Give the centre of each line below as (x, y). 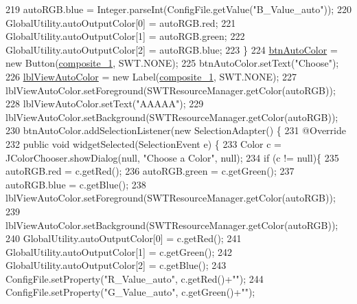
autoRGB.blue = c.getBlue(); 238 (76, 184)
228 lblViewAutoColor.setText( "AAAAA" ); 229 (105, 104)
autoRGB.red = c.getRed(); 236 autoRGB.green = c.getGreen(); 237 (150, 171)
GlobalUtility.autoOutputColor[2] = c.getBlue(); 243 (116, 265)
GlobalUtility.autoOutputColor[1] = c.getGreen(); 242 (119, 251)
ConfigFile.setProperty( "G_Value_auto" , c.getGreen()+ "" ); (130, 292)
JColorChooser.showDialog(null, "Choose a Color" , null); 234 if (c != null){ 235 (172, 157)
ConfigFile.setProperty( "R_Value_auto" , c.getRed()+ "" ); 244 (135, 278)
